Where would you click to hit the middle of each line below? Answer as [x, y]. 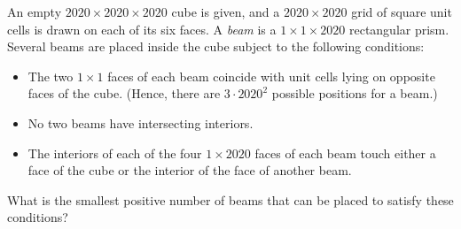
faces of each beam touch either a [345, 153]
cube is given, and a [226, 11]
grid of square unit [402, 11]
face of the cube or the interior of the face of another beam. [190, 170]
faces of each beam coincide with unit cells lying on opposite [271, 76]
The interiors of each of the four [115, 153]
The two [51, 76]
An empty [35, 11]
